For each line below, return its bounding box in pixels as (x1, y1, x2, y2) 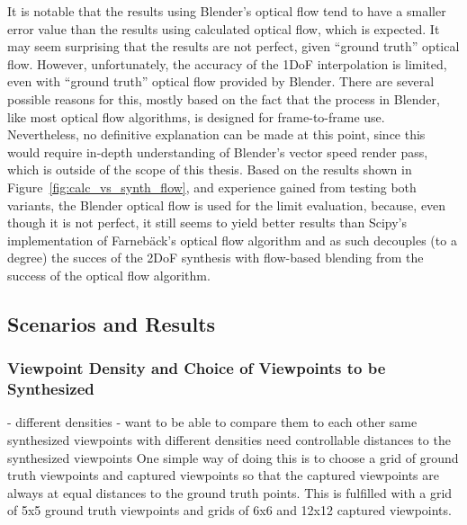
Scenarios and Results (7, 309, 216, 337)
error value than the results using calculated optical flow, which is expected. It (7, 19, 440, 38)
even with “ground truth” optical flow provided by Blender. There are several (7, 72, 435, 91)
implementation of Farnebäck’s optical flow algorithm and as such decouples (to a (7, 230, 457, 249)
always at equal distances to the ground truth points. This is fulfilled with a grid (7, 483, 453, 502)
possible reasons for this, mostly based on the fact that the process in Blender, (7, 89, 440, 108)
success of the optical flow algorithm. (7, 265, 211, 284)
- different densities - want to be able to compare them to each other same (7, 413, 418, 432)
